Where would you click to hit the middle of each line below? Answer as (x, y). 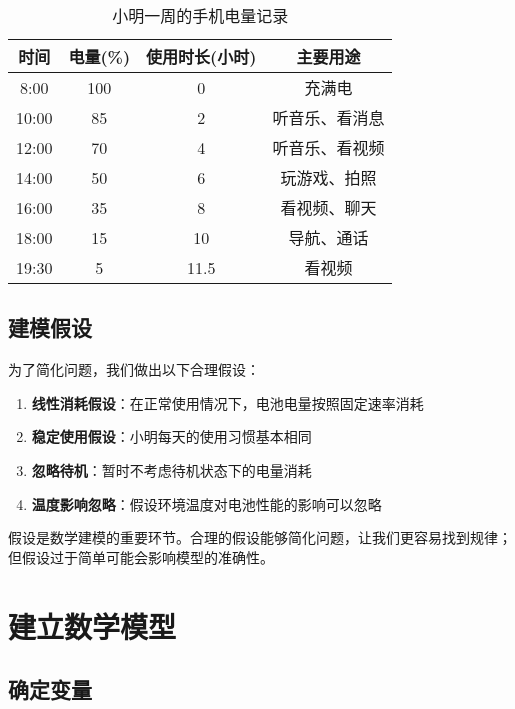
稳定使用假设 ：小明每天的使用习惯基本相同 (171, 436)
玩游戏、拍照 (328, 177)
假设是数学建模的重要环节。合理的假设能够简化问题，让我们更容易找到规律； (260, 537)
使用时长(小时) (201, 56)
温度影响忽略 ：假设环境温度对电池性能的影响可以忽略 (206, 503)
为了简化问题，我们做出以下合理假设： (134, 369)
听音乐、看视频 (328, 147)
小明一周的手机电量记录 (200, 15)
